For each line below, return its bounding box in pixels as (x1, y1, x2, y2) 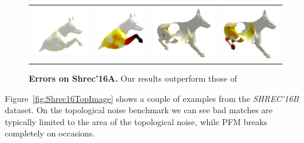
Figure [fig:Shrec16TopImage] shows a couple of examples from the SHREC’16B (5, 92, 299, 104)
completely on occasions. (5, 127, 95, 139)
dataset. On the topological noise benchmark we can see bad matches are (5, 104, 273, 116)
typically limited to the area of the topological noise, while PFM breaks (5, 115, 267, 128)
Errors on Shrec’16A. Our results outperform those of (29, 72, 238, 85)
